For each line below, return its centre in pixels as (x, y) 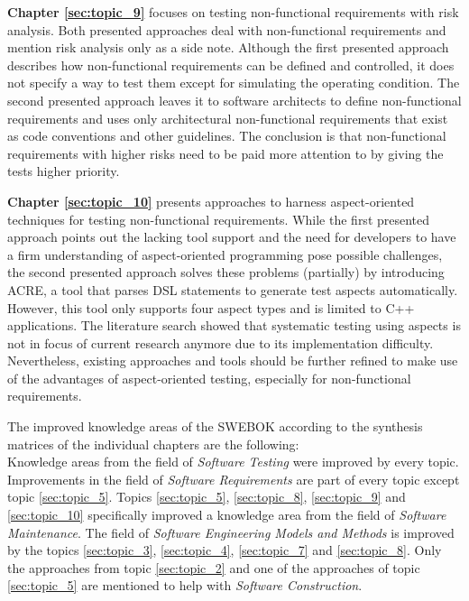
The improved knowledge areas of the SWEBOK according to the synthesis (215, 426)
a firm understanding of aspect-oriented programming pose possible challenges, (225, 254)
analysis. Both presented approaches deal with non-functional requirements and (227, 29)
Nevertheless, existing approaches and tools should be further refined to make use (233, 361)
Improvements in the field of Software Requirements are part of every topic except (234, 479)
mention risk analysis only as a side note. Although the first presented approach (228, 47)
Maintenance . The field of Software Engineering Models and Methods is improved (231, 532)
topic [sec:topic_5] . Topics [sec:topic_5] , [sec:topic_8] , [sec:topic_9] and (207, 497)
